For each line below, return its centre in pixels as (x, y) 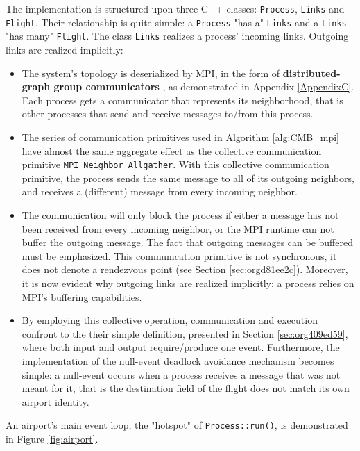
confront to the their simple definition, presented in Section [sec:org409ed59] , (185, 333)
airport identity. (55, 401)
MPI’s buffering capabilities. (82, 296)
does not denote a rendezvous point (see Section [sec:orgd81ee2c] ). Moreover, (185, 269)
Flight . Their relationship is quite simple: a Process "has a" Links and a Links (176, 22)
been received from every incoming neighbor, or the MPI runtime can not (178, 228)
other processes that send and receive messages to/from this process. (168, 114)
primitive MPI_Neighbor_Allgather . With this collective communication (175, 164)
